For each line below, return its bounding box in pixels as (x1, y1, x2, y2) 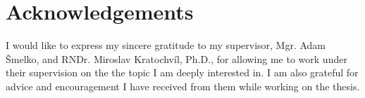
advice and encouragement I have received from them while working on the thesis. (6, 78, 360, 93)
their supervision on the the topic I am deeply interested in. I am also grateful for (6, 65, 359, 80)
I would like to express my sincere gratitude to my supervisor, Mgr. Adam (6, 38, 326, 52)
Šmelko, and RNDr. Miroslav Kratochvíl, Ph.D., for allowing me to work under (6, 51, 347, 66)
